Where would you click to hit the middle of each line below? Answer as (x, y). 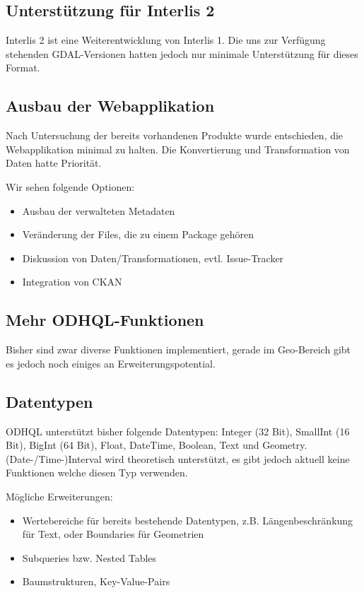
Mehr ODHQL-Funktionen (105, 320)
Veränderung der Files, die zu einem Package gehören (138, 234)
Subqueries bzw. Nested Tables (89, 557)
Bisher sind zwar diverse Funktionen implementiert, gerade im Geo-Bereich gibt (178, 350)
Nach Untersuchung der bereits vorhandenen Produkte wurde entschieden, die (175, 135)
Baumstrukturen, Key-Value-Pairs (96, 581)
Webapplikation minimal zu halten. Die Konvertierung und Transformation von (178, 149)
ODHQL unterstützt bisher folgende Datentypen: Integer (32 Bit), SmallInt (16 (178, 431)
